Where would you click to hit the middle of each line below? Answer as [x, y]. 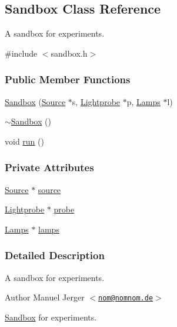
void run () [24, 141]
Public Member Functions [68, 79]
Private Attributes [49, 167]
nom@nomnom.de [126, 298]
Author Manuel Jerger [45, 297]
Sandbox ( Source [35, 101]
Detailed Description [55, 255]
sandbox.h [69, 53]
